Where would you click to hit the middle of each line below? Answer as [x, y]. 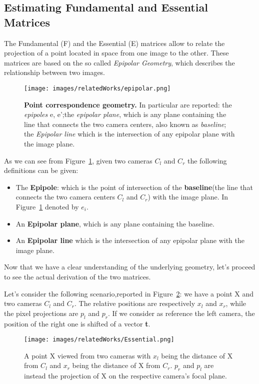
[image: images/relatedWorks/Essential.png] [99, 340]
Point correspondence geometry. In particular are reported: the [128, 104]
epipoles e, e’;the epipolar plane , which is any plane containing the [125, 114]
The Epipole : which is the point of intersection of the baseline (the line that [134, 187]
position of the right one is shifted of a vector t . [77, 323]
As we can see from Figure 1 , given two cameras [78, 160]
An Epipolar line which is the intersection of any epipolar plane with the [130, 240]
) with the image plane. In [188, 197]
